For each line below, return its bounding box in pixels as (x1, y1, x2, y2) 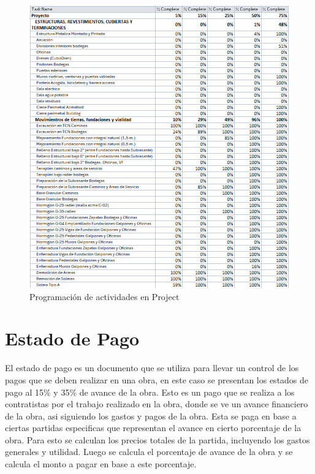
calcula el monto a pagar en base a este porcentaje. (5, 457, 197, 470)
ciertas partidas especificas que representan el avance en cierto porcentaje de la (5, 421, 302, 434)
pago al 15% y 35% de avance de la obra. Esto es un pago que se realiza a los (5, 385, 295, 398)
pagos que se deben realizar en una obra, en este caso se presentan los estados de (5, 373, 309, 386)
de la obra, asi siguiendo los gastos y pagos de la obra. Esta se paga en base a (5, 409, 297, 422)
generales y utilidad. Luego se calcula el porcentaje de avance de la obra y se (5, 445, 293, 458)
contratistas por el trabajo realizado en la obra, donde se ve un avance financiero (5, 397, 308, 410)
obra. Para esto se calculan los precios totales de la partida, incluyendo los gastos (5, 433, 310, 446)
